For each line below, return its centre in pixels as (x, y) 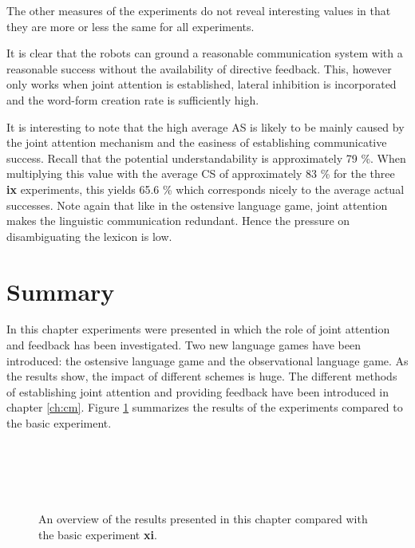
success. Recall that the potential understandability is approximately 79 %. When (206, 158)
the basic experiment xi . (98, 534)
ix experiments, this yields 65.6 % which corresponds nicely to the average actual (206, 189)
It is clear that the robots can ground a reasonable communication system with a (205, 53)
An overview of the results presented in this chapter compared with (203, 519)
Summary (61, 291)
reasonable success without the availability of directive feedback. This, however (199, 68)
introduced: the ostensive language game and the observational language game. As (207, 360)
